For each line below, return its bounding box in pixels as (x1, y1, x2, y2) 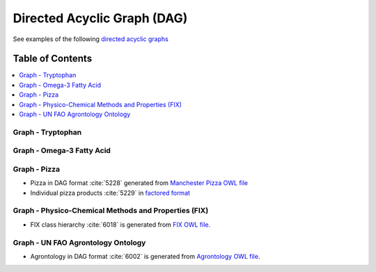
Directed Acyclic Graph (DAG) (13, 10, 188, 26)
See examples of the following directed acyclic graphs (13, 35, 169, 43)
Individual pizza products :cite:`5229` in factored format (30, 189, 191, 197)
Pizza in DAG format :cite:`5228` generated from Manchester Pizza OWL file (30, 179, 249, 187)
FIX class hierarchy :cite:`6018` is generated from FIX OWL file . (30, 220, 211, 229)
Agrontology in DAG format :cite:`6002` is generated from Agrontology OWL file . (30, 252, 260, 260)
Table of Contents (13, 53, 93, 65)
